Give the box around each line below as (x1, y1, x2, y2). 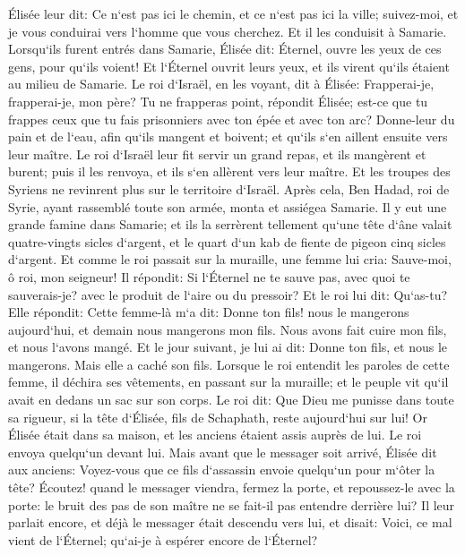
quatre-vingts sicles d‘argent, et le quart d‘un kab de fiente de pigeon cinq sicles (8, 232, 446, 251)
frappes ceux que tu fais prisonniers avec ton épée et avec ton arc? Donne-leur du (8, 109, 455, 128)
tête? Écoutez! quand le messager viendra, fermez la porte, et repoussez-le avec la (8, 478, 455, 497)
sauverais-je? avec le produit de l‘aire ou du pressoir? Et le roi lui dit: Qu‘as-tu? (8, 285, 448, 303)
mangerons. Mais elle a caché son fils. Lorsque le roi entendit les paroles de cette (8, 354, 450, 373)
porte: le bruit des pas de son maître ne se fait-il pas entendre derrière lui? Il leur (8, 495, 455, 514)
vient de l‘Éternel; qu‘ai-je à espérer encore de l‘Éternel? (8, 530, 318, 549)
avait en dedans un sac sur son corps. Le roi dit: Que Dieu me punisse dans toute (8, 390, 454, 409)
